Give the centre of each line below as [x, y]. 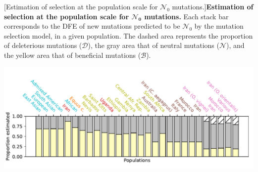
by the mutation [219, 26]
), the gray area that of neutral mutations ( [154, 45]
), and [235, 45]
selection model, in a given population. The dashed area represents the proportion [129, 35]
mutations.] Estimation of [213, 6]
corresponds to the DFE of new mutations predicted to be [92, 26]
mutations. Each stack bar [186, 16]
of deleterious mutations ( [43, 45]
